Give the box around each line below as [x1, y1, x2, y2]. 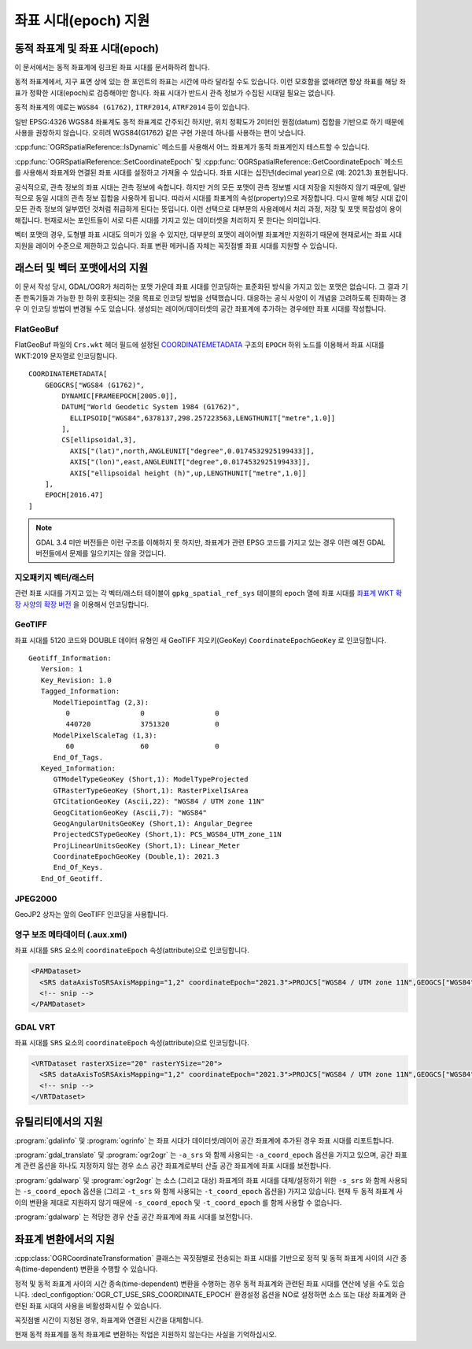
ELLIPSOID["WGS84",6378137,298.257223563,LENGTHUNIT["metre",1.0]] [69, 413, 336, 423]
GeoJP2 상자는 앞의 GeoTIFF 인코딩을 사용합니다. [14, 910, 168, 919]
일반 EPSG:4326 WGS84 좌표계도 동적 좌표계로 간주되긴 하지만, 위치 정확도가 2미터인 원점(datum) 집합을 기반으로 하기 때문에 [14, 116, 404, 126]
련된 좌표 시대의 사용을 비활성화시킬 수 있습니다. [14, 1301, 162, 1310]
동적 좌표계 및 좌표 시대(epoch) [14, 42, 159, 55]
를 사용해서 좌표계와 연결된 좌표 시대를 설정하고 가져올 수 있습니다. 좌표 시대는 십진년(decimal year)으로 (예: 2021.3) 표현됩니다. [14, 168, 408, 177]
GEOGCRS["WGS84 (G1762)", [44, 380, 146, 390]
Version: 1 [40, 665, 83, 674]
